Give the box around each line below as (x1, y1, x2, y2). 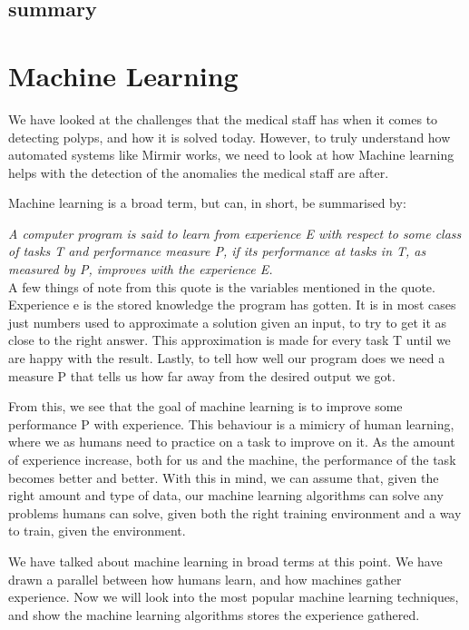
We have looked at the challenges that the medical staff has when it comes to (8, 109, 438, 128)
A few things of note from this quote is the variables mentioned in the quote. (8, 277, 435, 296)
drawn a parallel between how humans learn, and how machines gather (8, 569, 402, 588)
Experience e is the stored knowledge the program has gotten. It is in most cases (8, 295, 456, 314)
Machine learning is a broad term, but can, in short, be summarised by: (8, 193, 406, 212)
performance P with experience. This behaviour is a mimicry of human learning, (8, 414, 454, 433)
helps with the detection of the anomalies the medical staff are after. (8, 162, 389, 182)
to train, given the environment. (8, 521, 186, 540)
